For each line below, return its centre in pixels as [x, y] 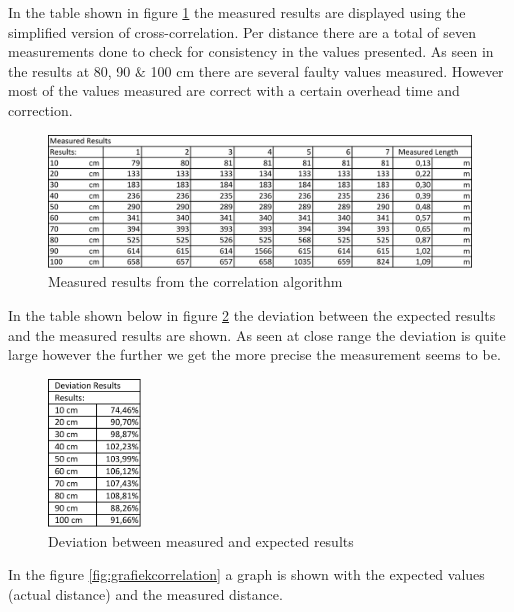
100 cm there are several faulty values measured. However [327, 70]
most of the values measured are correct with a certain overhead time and [234, 90]
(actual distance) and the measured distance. [145, 593]
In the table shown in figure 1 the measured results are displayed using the [237, 12]
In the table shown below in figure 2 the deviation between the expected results [252, 315]
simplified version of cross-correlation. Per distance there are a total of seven [242, 31]
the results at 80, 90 [69, 70]
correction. [40, 109]
